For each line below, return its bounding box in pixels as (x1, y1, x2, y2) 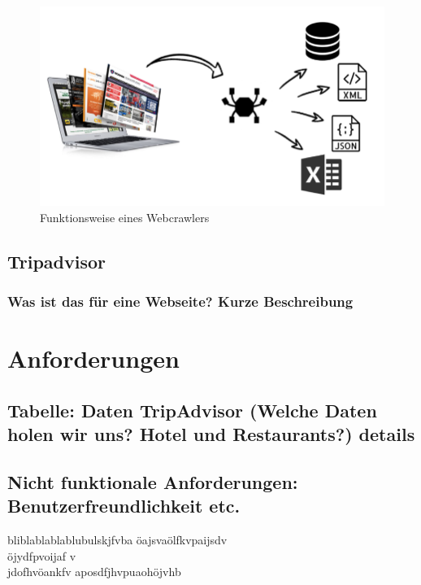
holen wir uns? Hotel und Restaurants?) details (7, 421, 415, 447)
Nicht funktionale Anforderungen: (7, 469, 298, 494)
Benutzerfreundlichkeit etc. (7, 493, 241, 518)
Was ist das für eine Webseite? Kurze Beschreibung (7, 291, 354, 312)
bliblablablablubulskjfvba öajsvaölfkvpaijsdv (7, 531, 228, 548)
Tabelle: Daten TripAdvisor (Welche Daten (7, 397, 377, 422)
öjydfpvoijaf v (7, 547, 76, 564)
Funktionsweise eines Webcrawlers (40, 208, 210, 225)
